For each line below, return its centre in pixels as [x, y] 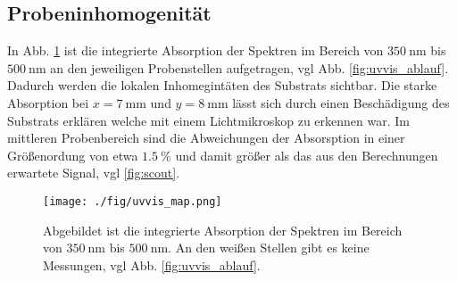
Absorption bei [48, 102]
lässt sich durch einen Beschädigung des [341, 102]
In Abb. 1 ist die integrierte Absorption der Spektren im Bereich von [195, 50]
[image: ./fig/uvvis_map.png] [133, 201]
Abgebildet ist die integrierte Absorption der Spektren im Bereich [223, 230]
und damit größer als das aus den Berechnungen [307, 155]
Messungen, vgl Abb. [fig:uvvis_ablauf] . [152, 264]
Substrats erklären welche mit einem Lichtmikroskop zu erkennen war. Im [208, 120]
